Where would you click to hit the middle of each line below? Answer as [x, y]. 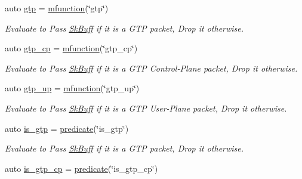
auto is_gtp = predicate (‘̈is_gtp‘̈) [67, 128]
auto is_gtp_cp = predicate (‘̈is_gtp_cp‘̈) [81, 168]
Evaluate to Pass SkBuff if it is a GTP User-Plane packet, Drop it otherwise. [146, 108]
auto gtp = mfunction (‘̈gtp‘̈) [57, 8]
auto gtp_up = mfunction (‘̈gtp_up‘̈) [72, 88]
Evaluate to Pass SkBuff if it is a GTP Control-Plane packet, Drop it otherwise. [151, 68]
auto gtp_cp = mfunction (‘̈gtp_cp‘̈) [71, 48]
